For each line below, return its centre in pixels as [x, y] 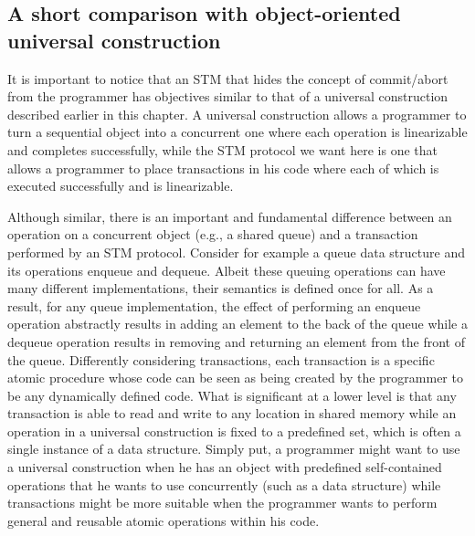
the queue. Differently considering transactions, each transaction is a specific [221, 359]
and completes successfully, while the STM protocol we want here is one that [222, 149]
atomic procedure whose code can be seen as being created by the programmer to [235, 378]
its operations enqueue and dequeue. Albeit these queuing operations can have [227, 270]
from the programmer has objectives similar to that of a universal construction [228, 96]
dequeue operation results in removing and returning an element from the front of [236, 341]
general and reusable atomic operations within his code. [164, 520]
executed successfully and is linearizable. [121, 186]
